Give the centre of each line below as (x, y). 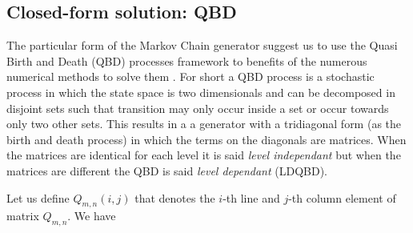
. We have (92, 216)
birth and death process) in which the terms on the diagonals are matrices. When (206, 139)
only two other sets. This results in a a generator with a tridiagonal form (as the (204, 124)
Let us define (38, 197)
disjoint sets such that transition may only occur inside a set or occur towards (198, 108)
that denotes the (175, 197)
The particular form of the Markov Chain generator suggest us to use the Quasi (202, 45)
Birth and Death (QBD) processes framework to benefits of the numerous (187, 60)
